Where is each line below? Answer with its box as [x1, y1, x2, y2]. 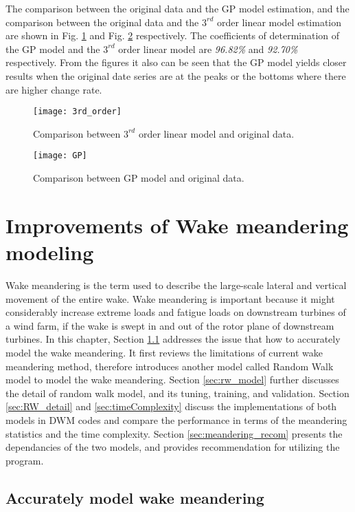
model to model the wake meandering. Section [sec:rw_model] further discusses [5, 372, 339, 387]
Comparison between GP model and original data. [33, 171, 244, 185]
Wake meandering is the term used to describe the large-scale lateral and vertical [5, 277, 347, 292]
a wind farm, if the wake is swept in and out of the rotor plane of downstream [5, 318, 334, 332]
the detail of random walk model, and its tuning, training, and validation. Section [5, 385, 350, 400]
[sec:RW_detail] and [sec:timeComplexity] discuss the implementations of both [5, 399, 337, 414]
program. [5, 453, 44, 467]
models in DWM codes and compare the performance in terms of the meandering [5, 412, 347, 427]
